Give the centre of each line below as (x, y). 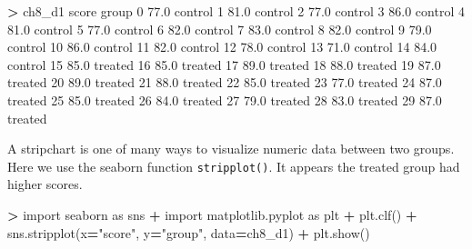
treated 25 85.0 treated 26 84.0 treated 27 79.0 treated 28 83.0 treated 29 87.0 (225, 100)
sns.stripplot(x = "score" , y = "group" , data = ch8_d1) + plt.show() (189, 232)
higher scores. (45, 184)
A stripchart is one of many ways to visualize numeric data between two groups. (231, 149)
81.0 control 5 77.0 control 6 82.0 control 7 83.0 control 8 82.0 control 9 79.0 (220, 29)
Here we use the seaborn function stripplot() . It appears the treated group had (234, 166)
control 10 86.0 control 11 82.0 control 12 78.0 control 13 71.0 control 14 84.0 (222, 47)
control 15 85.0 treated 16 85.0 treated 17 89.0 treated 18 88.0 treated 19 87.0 (224, 64)
